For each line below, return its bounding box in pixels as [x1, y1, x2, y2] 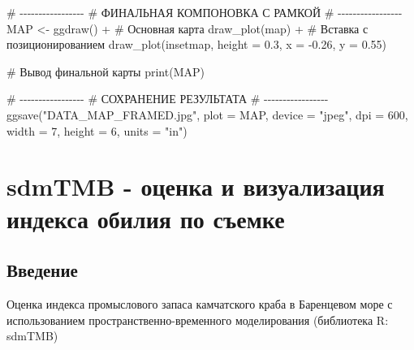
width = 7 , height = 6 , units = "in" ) [6, 122, 188, 139]
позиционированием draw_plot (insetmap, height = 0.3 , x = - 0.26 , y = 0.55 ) [6, 36, 387, 53]
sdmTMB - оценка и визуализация [6, 170, 385, 203]
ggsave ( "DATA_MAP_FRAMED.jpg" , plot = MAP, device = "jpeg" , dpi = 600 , [6, 106, 408, 123]
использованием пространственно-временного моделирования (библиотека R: [6, 311, 389, 328]
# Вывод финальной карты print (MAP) [6, 63, 205, 80]
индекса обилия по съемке [6, 201, 285, 235]
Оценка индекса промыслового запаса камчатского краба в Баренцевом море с [6, 295, 393, 312]
